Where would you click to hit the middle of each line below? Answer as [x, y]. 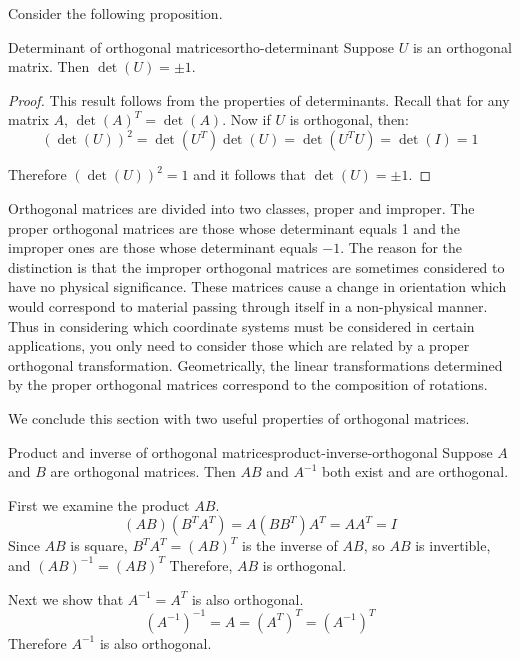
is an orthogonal [462, 46]
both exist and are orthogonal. [415, 471]
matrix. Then [49, 66]
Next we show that [66, 598]
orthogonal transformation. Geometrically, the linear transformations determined [255, 364]
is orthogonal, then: [349, 119]
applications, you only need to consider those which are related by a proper [239, 345]
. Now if [246, 119]
